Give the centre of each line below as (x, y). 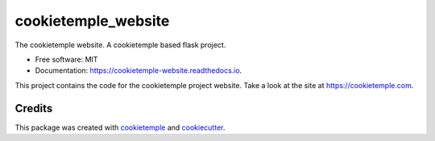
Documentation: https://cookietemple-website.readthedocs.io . (139, 70)
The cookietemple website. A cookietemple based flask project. (120, 45)
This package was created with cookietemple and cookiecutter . (120, 127)
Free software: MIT (66, 59)
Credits (34, 108)
